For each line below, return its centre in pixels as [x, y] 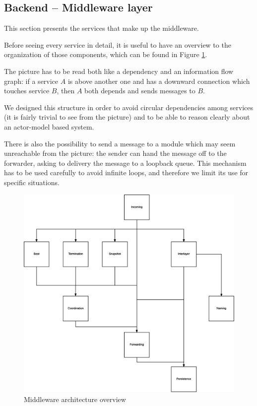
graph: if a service [31, 81]
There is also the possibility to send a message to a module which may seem [120, 143]
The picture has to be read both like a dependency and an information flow [119, 71]
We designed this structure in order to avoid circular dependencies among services [128, 107]
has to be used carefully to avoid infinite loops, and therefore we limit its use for [126, 172]
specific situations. [32, 182]
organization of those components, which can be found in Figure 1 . [106, 54]
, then [66, 91]
